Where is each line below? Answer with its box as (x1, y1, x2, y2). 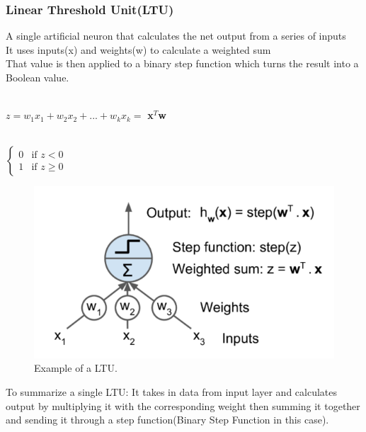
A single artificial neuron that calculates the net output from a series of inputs (6, 28, 346, 43)
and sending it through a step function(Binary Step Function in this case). (6, 412, 329, 427)
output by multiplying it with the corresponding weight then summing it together (6, 398, 360, 413)
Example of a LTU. (34, 360, 118, 375)
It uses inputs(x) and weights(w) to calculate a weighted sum (6, 42, 271, 57)
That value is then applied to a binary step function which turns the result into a (6, 56, 359, 71)
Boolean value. (6, 70, 69, 84)
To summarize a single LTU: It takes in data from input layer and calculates (6, 385, 338, 399)
